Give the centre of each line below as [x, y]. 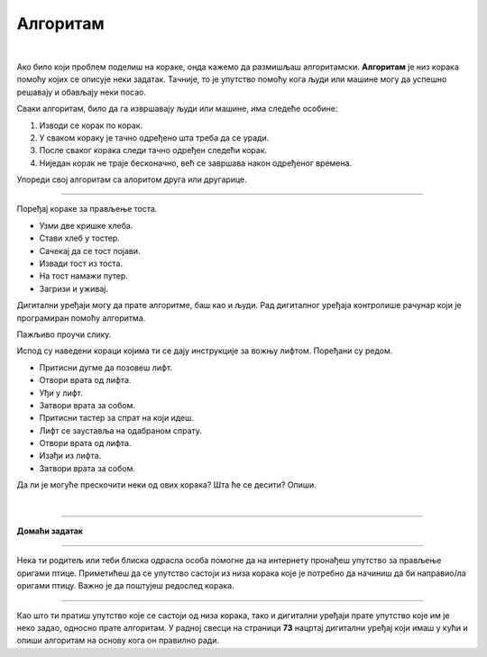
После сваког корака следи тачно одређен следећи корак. [153, 151]
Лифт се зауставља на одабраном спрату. [121, 430]
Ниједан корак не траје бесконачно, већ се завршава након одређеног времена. [195, 163]
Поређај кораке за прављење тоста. [87, 209]
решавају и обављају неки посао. [82, 92]
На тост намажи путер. [83, 276]
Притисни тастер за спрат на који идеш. [116, 418]
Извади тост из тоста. [81, 264]
